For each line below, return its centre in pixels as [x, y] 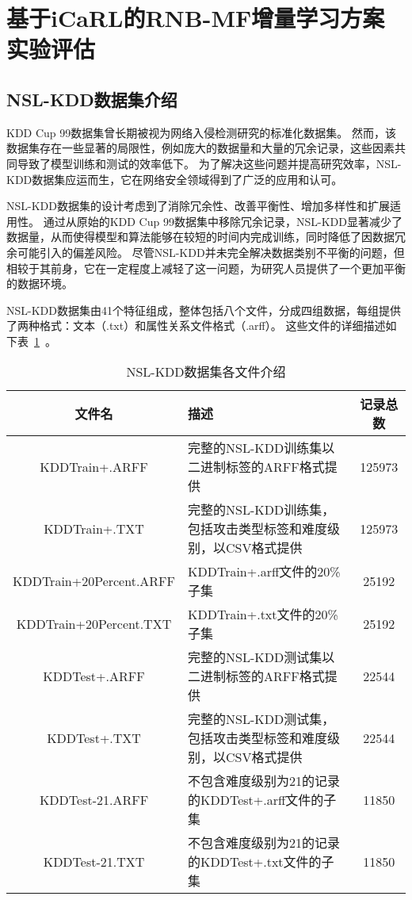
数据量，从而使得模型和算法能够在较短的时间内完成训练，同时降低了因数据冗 [206, 237]
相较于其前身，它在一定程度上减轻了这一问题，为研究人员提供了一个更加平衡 [206, 268]
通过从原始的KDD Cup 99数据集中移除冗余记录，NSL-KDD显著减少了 [223, 221]
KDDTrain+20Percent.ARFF [94, 580]
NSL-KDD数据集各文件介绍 [206, 372]
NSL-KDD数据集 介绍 [92, 99]
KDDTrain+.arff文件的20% [264, 572]
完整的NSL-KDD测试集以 [261, 657]
